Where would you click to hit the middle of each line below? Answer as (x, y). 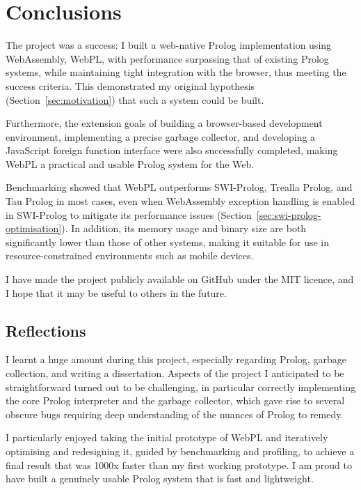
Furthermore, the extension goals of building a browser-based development (164, 123)
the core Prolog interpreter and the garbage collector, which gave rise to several (175, 400)
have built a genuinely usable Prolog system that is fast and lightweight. (160, 478)
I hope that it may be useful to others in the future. (116, 292)
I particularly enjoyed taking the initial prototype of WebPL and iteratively (167, 437)
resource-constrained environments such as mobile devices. (130, 255)
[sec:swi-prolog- (289, 214)
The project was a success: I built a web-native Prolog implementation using (169, 45)
